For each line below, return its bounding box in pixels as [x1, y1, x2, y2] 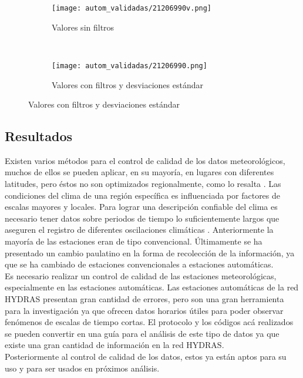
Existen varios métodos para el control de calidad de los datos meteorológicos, [5, 154, 285, 166]
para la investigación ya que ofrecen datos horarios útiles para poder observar [5, 304, 284, 316]
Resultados [5, 127, 72, 145]
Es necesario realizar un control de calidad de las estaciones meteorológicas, [5, 269, 277, 282]
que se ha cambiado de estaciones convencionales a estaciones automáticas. [5, 258, 274, 270]
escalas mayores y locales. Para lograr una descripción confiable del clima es [5, 200, 278, 213]
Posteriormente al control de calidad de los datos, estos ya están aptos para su [5, 350, 287, 362]
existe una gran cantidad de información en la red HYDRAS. [5, 339, 224, 351]
